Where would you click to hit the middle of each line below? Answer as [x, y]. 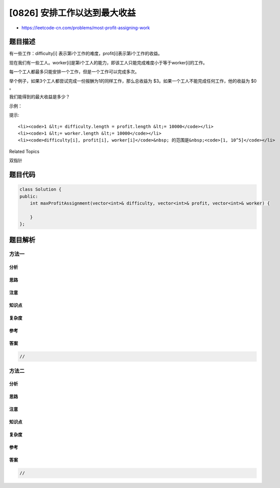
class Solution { [41, 190]
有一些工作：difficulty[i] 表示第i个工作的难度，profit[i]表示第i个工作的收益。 [86, 53]
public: [29, 196]
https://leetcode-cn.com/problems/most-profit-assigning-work [86, 28]
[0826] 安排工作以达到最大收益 [72, 13]
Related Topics [24, 151]
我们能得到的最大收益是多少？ [40, 97]
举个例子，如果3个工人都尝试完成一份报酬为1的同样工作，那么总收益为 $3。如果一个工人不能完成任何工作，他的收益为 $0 [133, 81]
